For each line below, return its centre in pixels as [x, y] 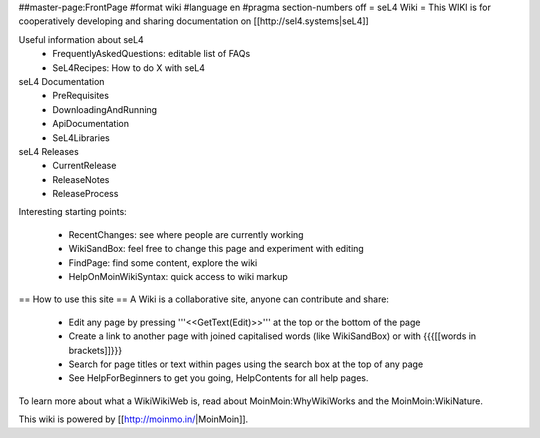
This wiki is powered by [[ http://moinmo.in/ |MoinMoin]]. [133, 419]
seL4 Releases [48, 151]
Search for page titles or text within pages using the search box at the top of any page [246, 364]
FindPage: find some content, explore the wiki [163, 262]
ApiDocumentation [91, 124]
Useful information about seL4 [81, 39]
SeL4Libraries [81, 137]
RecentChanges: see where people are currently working [186, 234]
